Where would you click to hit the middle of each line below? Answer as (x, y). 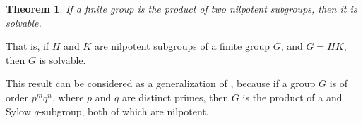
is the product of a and (292, 97)
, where (68, 97)
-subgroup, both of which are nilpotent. (124, 111)
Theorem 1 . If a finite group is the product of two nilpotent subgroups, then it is (181, 8)
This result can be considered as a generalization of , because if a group (161, 83)
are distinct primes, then (175, 97)
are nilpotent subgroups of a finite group (182, 46)
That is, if (28, 46)
